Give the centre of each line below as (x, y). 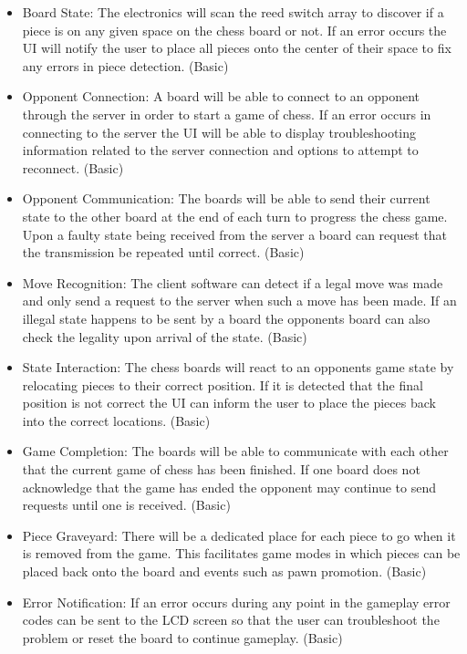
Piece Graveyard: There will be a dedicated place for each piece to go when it (239, 535)
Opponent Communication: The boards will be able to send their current (226, 198)
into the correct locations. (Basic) (116, 420)
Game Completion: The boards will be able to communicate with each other (235, 451)
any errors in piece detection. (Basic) (125, 65)
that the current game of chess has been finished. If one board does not (221, 469)
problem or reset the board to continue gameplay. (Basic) (182, 637)
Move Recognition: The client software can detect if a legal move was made (233, 282)
